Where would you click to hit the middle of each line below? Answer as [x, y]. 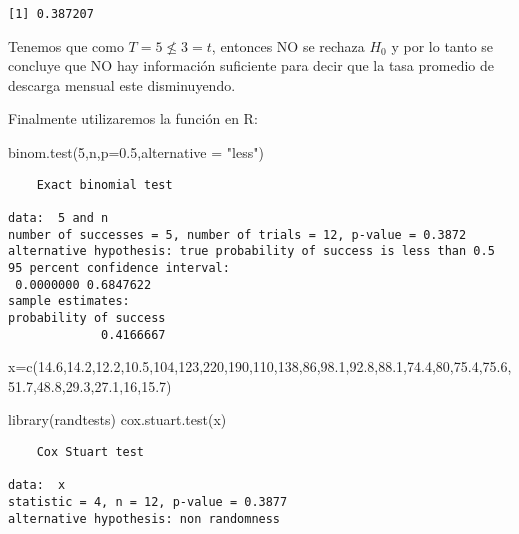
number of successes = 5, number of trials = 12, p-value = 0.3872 [237, 234]
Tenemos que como [66, 45]
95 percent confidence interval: [119, 267]
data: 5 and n [58, 217]
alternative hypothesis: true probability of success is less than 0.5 [251, 251]
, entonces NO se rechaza [288, 45]
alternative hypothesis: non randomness [144, 518]
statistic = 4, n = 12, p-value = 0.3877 [148, 501]
